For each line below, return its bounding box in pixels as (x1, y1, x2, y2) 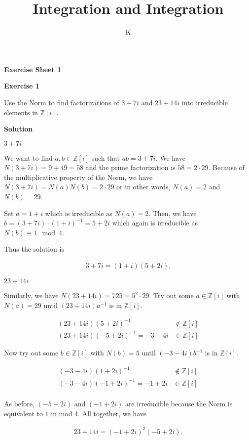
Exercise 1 (4, 81, 39, 91)
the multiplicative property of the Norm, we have (4, 172, 153, 182)
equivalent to (4, 408, 43, 418)
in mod (51, 408, 72, 418)
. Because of (208, 162, 245, 173)
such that (91, 152, 120, 163)
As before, (4, 398, 35, 408)
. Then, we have (148, 208, 197, 218)
